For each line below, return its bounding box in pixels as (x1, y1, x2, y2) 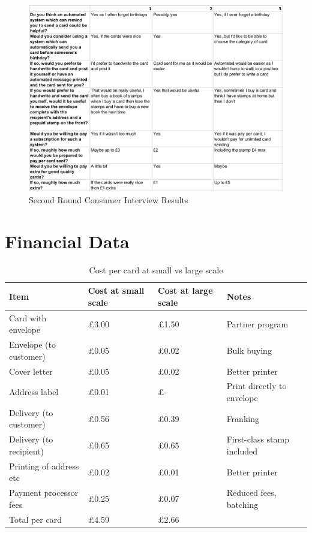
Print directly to (226, 380, 287, 392)
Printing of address (9, 459, 79, 472)
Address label (9, 386, 59, 398)
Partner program (226, 317, 289, 330)
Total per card (9, 513, 62, 525)
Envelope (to (9, 338, 56, 351)
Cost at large (158, 284, 213, 297)
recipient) (9, 444, 44, 457)
